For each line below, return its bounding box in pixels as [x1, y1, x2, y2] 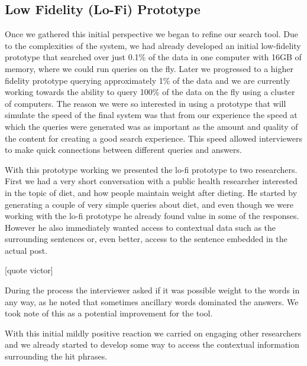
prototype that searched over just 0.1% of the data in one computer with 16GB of [5, 51, 302, 63]
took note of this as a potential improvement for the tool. [5, 307, 213, 319]
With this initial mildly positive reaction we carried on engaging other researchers [5, 326, 302, 339]
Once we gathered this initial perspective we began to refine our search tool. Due [5, 28, 299, 40]
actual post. [5, 244, 48, 256]
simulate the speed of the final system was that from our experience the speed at [5, 109, 298, 121]
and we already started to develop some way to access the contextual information [5, 338, 300, 351]
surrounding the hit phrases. [5, 350, 108, 362]
